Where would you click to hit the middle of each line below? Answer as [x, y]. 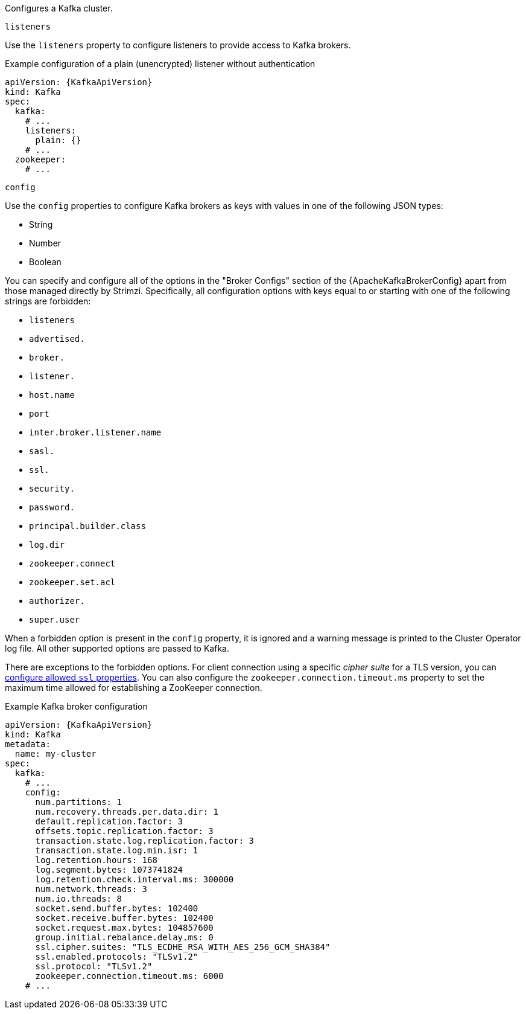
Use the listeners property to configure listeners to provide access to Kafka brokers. [178, 45]
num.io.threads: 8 [78, 899]
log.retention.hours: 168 [96, 860]
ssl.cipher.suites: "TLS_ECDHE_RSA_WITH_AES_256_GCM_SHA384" [183, 947]
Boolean [45, 262]
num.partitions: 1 [78, 802]
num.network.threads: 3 [91, 889]
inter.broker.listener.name [95, 432]
